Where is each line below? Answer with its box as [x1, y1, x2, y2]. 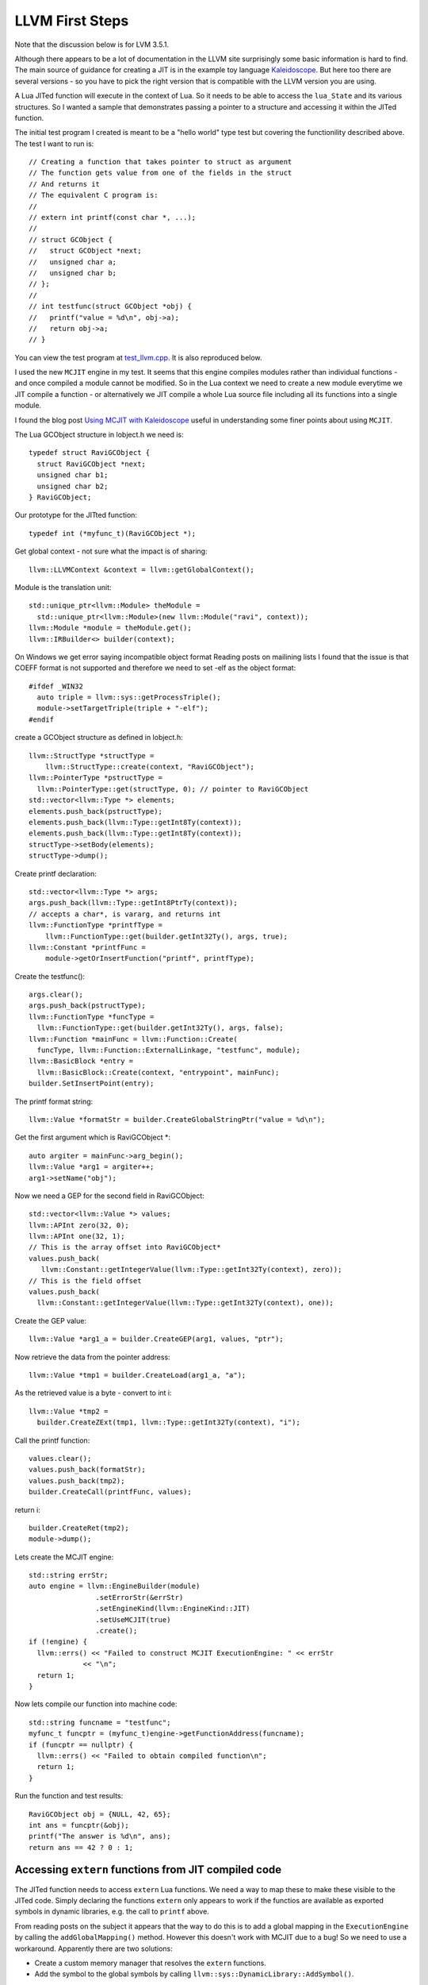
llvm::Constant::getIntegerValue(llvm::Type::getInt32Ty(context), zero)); [40, 1265, 342, 1274]
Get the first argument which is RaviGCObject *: [14, 1132, 170, 1143]
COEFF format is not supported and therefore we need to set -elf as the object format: [14, 663, 296, 673]
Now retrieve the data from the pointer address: [14, 1352, 170, 1362]
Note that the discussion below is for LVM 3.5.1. [14, 40, 170, 49]
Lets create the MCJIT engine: [14, 1552, 114, 1562]
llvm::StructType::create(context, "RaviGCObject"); [44, 762, 255, 772]
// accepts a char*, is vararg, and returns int [29, 909, 221, 919]
